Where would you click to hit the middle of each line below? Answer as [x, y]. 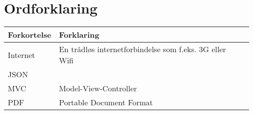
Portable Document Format [106, 102]
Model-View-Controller [98, 88]
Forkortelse [30, 35]
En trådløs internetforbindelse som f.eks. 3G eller [143, 49]
